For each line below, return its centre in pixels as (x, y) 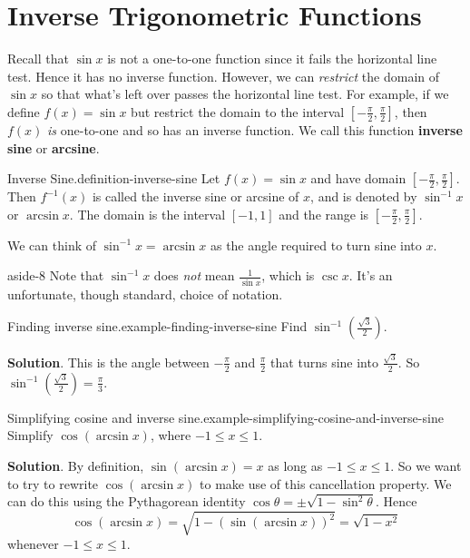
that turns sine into (324, 362)
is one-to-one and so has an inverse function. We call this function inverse (255, 129)
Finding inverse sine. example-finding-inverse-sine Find (157, 326)
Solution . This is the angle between (108, 362)
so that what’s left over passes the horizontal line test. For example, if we (245, 94)
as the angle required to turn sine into (316, 245)
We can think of (52, 245)
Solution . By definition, (76, 465)
